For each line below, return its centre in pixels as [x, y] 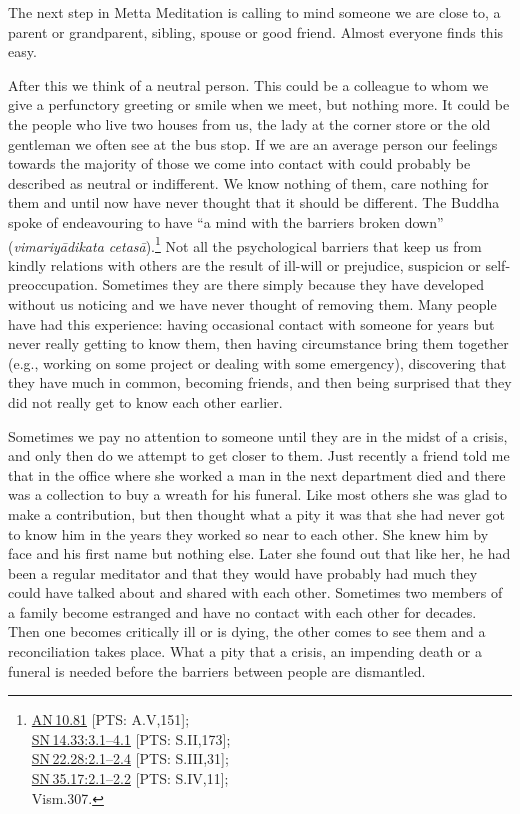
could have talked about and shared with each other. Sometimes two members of [255, 592]
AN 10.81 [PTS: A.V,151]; [110, 719]
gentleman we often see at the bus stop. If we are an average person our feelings [253, 143]
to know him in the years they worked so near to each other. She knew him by [248, 533]
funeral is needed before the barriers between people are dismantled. [217, 670]
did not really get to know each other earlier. [145, 401]
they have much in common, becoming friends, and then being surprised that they [260, 382]
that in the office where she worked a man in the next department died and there [257, 474]
